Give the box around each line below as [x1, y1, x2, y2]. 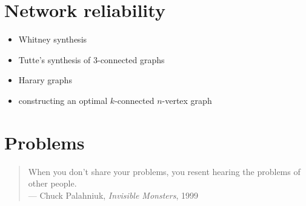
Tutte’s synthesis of [18, 53, 91, 66]
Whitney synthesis [18, 33, 87, 46]
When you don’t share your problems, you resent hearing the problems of [28, 165, 301, 177]
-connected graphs [97, 53, 165, 66]
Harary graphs [18, 74, 72, 86]
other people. [28, 177, 77, 190]
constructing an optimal [18, 94, 108, 106]
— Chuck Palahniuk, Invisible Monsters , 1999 [28, 188, 198, 201]
